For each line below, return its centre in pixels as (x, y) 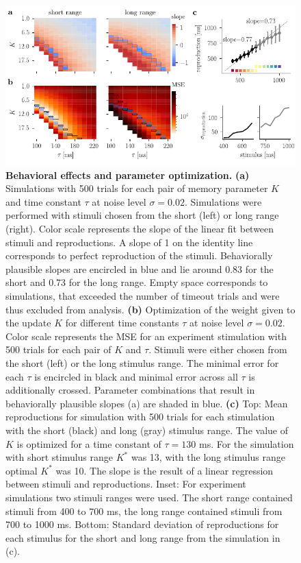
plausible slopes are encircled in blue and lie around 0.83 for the (140, 268)
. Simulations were (223, 201)
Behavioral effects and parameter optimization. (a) (128, 175)
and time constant (43, 201)
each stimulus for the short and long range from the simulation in (143, 537)
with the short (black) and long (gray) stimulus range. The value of (147, 430)
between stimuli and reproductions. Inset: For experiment (126, 484)
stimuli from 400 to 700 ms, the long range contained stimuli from (144, 511)
